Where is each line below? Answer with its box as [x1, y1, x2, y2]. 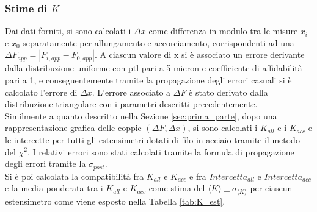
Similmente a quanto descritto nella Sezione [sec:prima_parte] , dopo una [5, 109, 277, 122]
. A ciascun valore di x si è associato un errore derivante [94, 48, 305, 61]
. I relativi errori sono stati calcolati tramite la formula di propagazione [27, 145, 294, 158]
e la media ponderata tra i [5, 182, 103, 194]
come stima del [148, 182, 205, 194]
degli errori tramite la [5, 157, 86, 170]
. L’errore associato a [92, 85, 171, 98]
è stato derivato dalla [189, 85, 268, 98]
